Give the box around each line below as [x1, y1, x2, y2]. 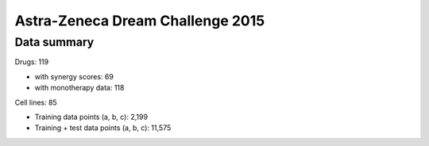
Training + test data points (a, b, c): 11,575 [34, 123, 172, 133]
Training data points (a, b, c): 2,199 [34, 112, 149, 121]
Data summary [14, 35, 95, 49]
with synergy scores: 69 [34, 71, 114, 81]
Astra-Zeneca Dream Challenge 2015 [14, 12, 265, 29]
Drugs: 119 [14, 57, 49, 67]
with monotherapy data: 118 [34, 83, 125, 93]
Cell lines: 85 [14, 98, 57, 107]
